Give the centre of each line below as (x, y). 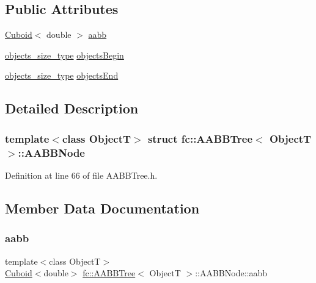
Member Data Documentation (102, 208)
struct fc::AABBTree (200, 138)
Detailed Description (72, 108)
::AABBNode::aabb (231, 273)
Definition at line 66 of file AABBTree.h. (81, 175)
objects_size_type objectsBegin (64, 55)
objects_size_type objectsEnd (62, 75)
